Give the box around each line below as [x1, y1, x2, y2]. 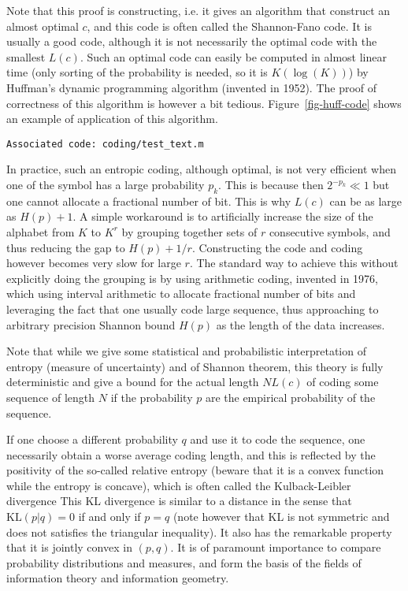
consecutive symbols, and [269, 223, 391, 240]
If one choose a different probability [6, 431, 178, 448]
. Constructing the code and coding [191, 239, 363, 255]
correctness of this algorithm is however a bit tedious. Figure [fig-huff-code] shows [6, 95, 402, 111]
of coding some [306, 374, 379, 390]
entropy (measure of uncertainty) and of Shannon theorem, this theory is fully [6, 358, 384, 374]
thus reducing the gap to [6, 239, 125, 255]
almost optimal [6, 17, 79, 34]
